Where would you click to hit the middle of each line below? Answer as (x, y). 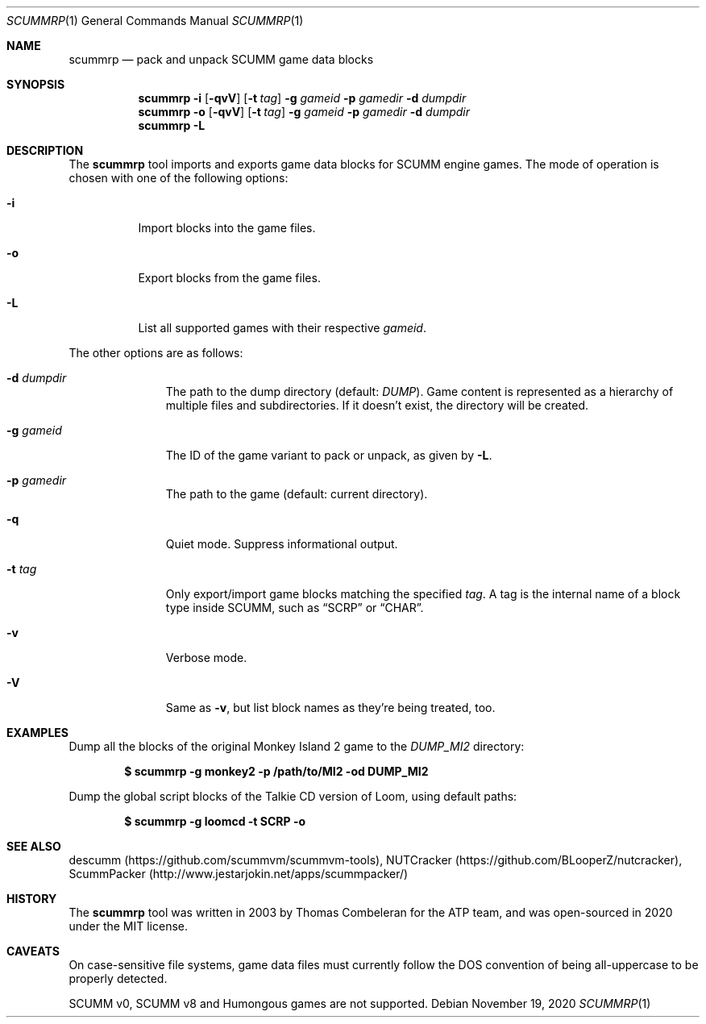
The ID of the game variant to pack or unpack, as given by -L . (329, 455)
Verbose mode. (206, 658)
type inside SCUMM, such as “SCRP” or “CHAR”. (295, 608)
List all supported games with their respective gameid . (282, 328)
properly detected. (118, 978)
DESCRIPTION (45, 150)
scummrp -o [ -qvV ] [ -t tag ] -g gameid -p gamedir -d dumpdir (304, 112)
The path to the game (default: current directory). (297, 494)
